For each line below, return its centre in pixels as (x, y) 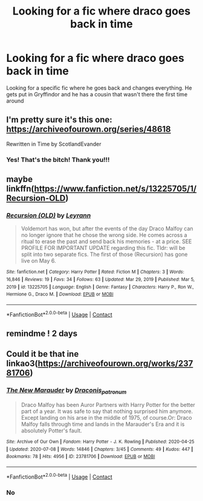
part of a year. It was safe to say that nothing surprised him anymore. (107, 411)
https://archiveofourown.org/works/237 (115, 364)
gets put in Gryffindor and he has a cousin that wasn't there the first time (97, 94)
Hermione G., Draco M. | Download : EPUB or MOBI (60, 294)
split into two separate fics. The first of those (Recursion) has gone (104, 254)
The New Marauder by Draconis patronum (66, 391)
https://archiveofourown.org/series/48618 (89, 129)
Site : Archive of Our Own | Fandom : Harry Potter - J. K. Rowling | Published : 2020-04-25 (100, 442)
